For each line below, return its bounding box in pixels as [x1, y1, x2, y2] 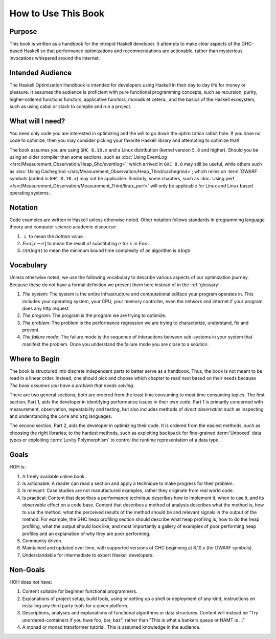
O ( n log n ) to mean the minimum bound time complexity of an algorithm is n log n [22, 247, 191, 253]
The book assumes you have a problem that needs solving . [9, 382, 135, 389]
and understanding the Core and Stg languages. [9, 413, 112, 419]
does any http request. [22, 305, 70, 311]
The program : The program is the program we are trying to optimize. [22, 312, 167, 318]
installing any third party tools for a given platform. [22, 602, 129, 609]
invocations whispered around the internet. [9, 55, 100, 61]
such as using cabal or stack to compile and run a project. [9, 103, 132, 110]
